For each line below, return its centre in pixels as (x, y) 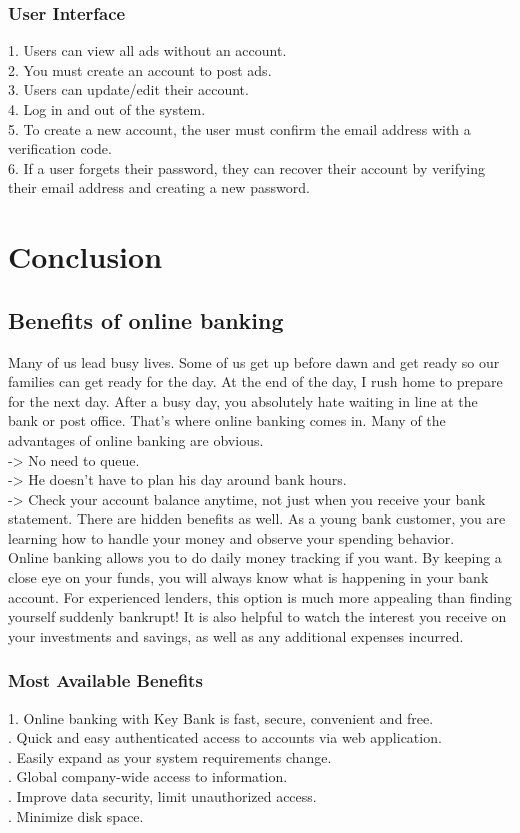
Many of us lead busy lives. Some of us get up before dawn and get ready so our (254, 361)
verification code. (60, 148)
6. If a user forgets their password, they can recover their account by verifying (246, 167)
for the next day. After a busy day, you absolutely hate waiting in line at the (243, 400)
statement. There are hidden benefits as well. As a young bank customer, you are (257, 518)
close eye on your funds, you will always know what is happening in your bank (248, 577)
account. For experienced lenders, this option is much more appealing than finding (260, 596)
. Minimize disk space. (76, 815)
